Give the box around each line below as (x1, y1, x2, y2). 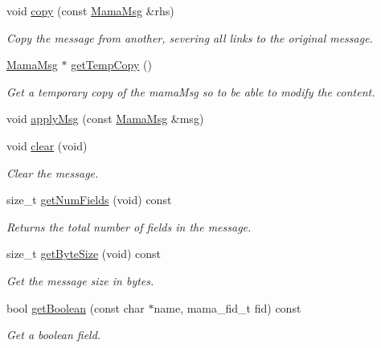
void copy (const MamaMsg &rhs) (6, 2, 174, 18)
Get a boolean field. (6, 326, 101, 343)
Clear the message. (6, 164, 99, 181)
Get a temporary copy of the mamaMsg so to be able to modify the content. (6, 83, 375, 100)
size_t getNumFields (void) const (6, 191, 172, 208)
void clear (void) (6, 137, 88, 154)
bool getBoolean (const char (6, 299, 145, 316)
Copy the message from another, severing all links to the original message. (6, 29, 373, 46)
